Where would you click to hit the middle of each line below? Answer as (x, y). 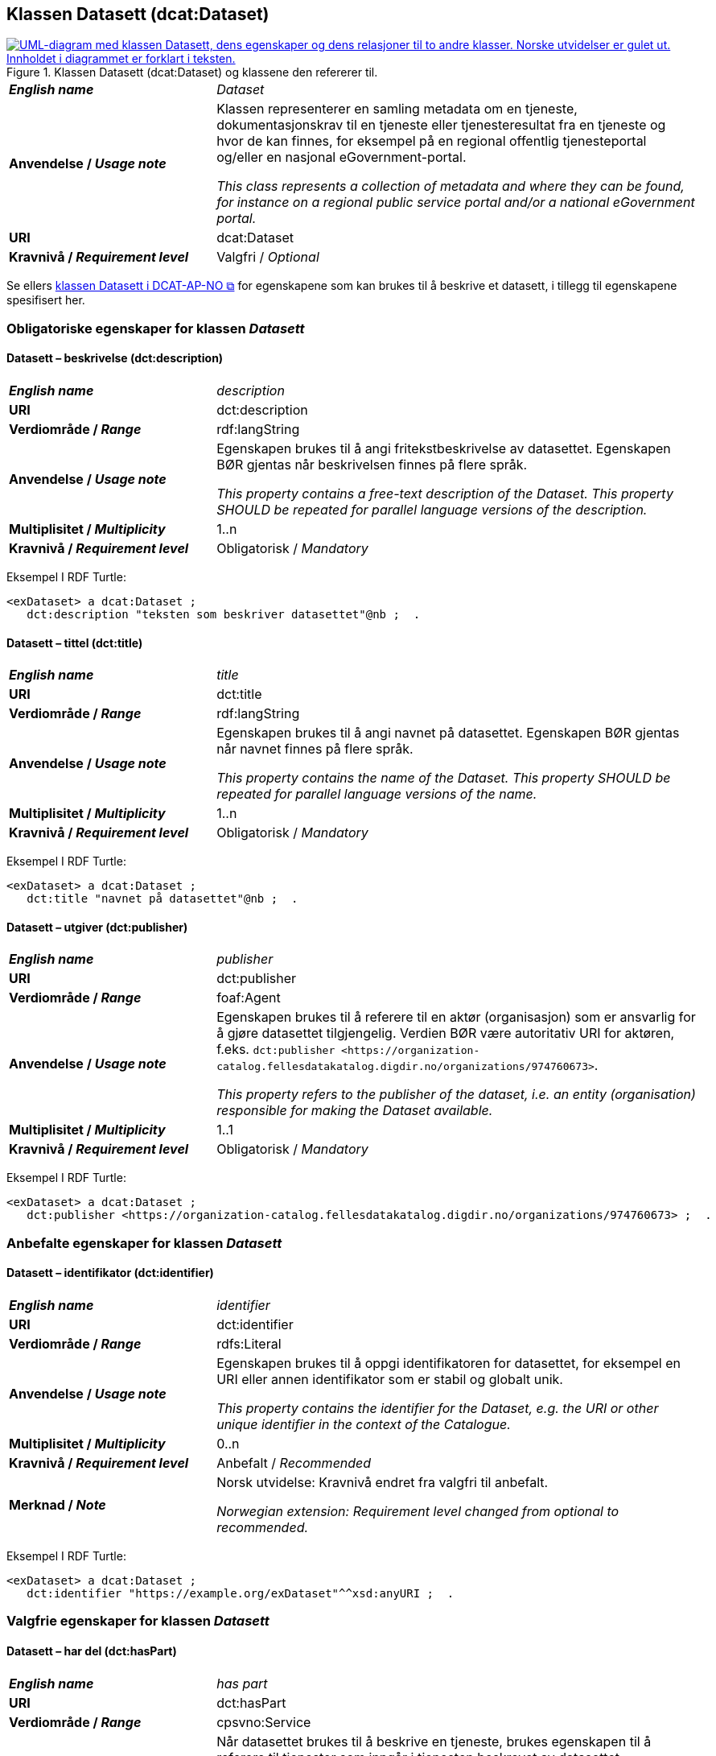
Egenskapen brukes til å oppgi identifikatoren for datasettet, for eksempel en (449, 1363)
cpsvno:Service (264, 1722)
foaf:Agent (249, 998)
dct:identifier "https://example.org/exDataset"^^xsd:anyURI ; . (241, 1594)
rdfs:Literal (249, 1344)
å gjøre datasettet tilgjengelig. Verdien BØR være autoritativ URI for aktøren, (446, 1033)
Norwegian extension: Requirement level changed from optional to (418, 1512)
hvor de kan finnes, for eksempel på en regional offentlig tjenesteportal (432, 141)
